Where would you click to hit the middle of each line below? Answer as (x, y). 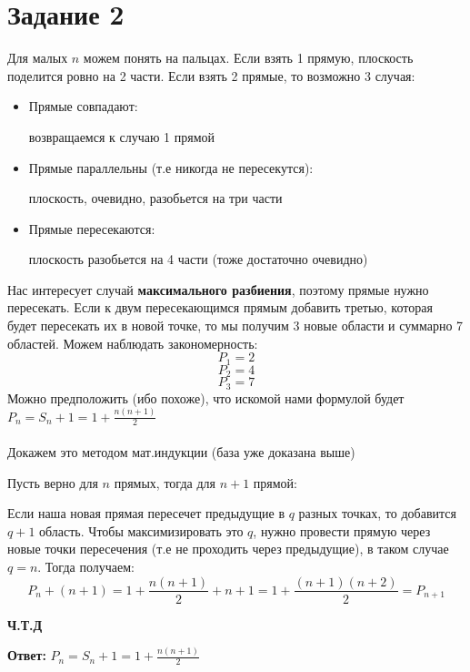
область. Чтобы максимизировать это (141, 530)
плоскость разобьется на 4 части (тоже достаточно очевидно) (198, 259)
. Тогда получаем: (86, 566)
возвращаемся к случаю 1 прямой (122, 136)
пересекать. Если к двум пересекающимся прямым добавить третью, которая (220, 307)
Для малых (38, 58)
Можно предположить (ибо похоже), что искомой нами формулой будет (206, 397)
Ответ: (27, 655)
